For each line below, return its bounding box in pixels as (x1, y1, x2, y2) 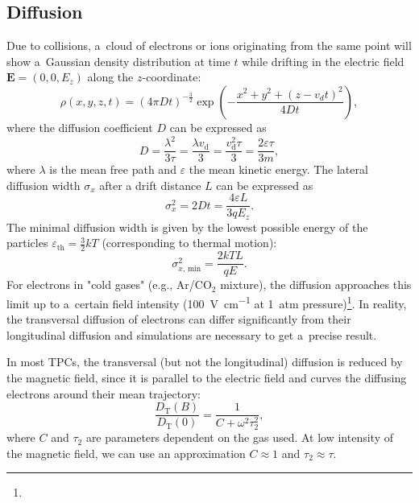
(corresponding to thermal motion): (102, 234, 277, 251)
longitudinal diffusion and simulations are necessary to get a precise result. (6, 326, 377, 343)
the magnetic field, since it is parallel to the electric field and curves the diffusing (6, 369, 407, 385)
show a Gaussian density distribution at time (6, 52, 230, 69)
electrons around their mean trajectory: (6, 385, 201, 402)
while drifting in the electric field (242, 52, 404, 69)
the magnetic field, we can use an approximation (6, 444, 246, 461)
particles (6, 234, 48, 251)
